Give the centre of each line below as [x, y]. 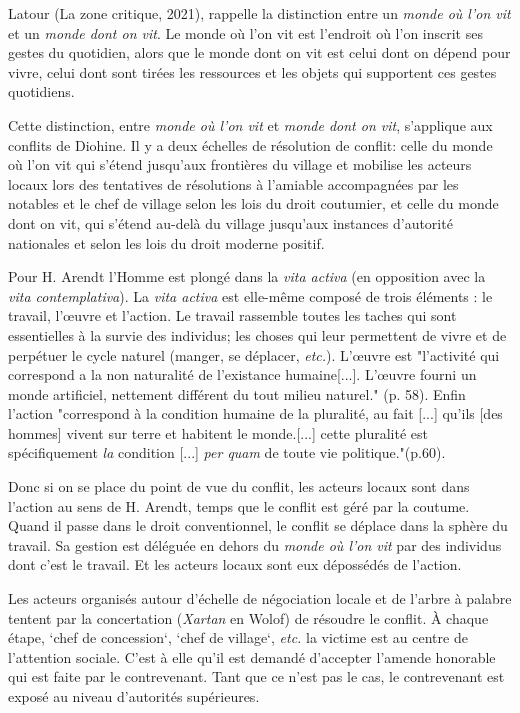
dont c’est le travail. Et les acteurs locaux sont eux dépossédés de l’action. [235, 564]
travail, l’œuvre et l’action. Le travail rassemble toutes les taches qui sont [232, 315]
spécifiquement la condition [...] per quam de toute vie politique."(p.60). [227, 452]
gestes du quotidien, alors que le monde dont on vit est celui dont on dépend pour [259, 52]
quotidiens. [41, 91]
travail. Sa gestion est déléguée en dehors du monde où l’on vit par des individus [255, 544]
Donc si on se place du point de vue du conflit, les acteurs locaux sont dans [239, 486]
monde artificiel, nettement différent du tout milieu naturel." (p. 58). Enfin [237, 393]
